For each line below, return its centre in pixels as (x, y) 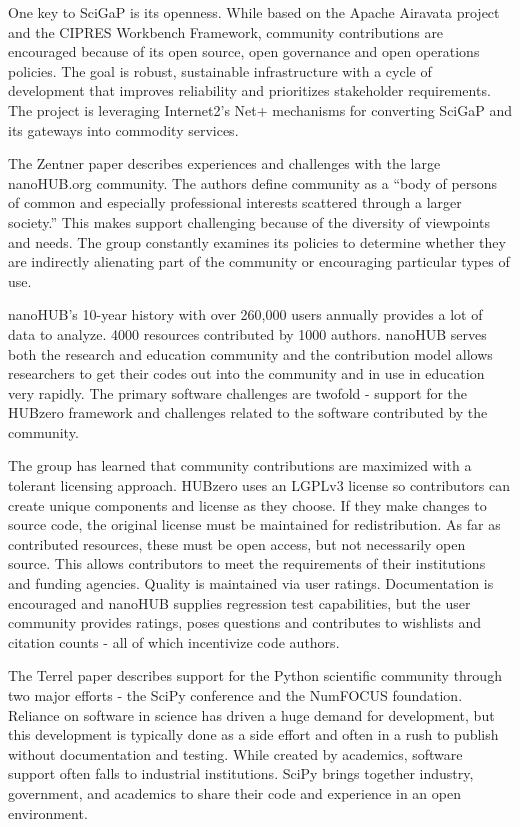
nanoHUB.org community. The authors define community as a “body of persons (253, 182)
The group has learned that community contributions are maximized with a (240, 465)
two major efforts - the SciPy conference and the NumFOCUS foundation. (235, 695)
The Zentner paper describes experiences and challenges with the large (224, 163)
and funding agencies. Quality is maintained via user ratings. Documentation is (251, 583)
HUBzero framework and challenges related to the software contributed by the (248, 412)
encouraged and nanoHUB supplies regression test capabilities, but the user (239, 602)
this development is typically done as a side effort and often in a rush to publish (253, 734)
